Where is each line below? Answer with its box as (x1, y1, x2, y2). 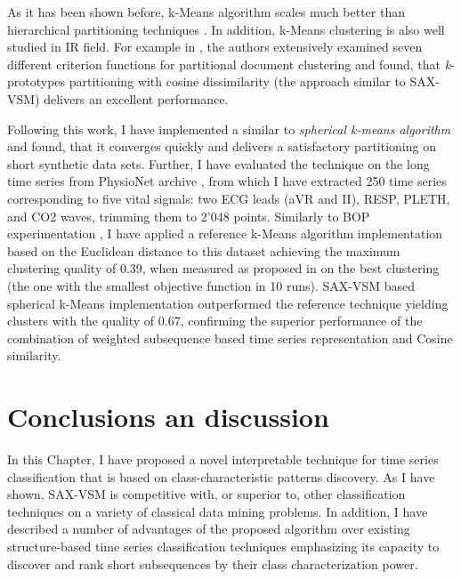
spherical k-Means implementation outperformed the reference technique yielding (7, 294, 449, 312)
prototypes (7, 72, 66, 91)
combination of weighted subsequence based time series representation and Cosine (7, 328, 453, 347)
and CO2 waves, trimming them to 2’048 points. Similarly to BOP (7, 206, 370, 225)
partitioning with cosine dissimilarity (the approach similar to (69, 72, 406, 91)
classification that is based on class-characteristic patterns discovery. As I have (7, 467, 435, 486)
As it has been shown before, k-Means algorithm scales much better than (7, 3, 405, 20)
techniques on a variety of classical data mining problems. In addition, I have (7, 502, 428, 520)
